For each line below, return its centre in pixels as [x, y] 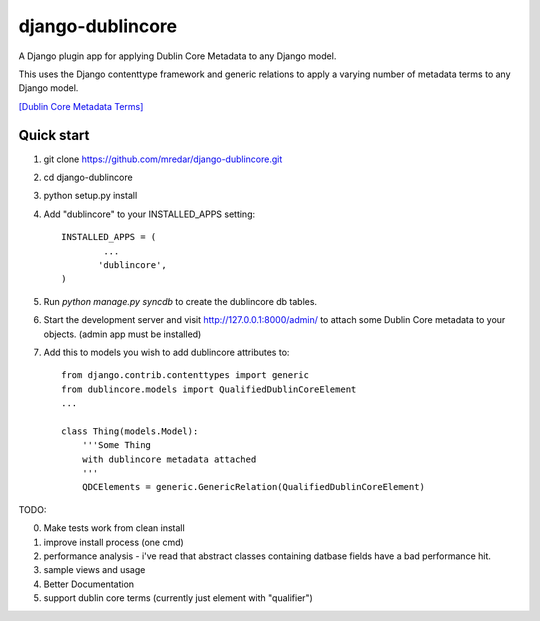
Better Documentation [89, 584]
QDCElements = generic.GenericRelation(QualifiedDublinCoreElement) [253, 487]
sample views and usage [94, 570]
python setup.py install [90, 196]
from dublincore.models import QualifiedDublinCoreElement [209, 389]
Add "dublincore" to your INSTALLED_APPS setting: [149, 214]
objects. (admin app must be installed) [122, 334]
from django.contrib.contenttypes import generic [185, 375]
